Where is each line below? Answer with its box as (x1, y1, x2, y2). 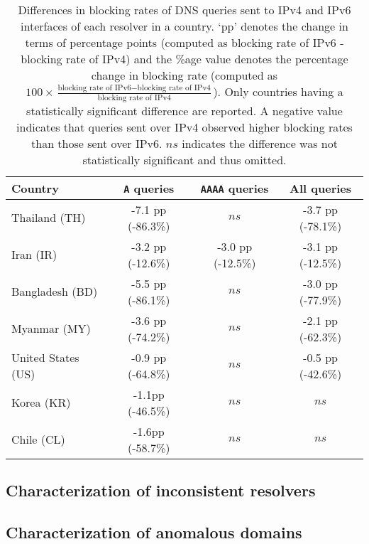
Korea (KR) (11, 394, 71, 411)
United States (11, 348, 79, 366)
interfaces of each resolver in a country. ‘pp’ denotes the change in (21, 18, 348, 34)
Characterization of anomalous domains (6, 521, 302, 543)
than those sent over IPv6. (31, 134, 163, 151)
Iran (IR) (11, 246, 57, 263)
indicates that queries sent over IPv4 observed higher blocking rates (16, 118, 353, 135)
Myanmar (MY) (11, 320, 91, 337)
